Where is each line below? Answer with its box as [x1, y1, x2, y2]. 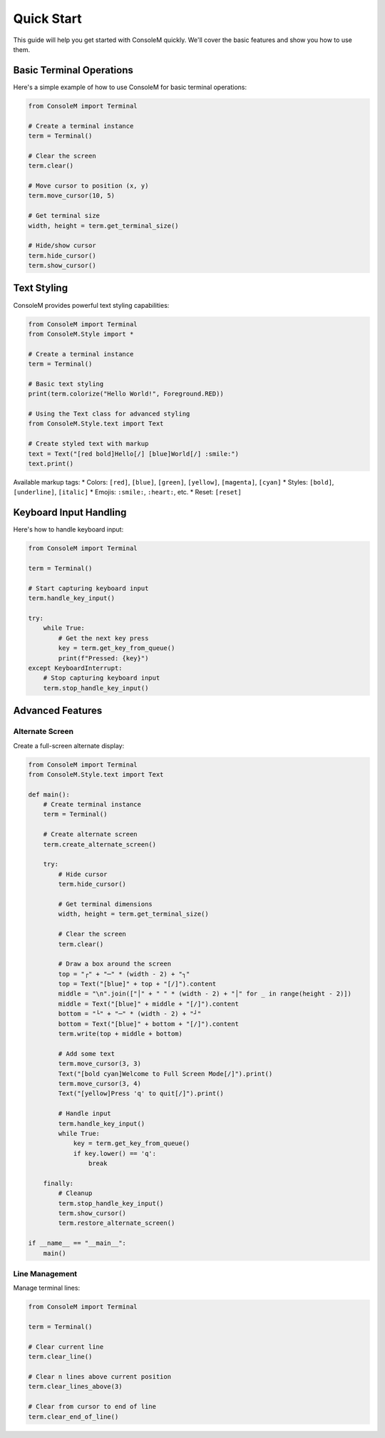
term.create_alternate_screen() [43, 840, 157, 848]
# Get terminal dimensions [58, 900, 153, 908]
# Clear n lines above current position [28, 1372, 171, 1381]
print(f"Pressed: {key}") [58, 654, 149, 662]
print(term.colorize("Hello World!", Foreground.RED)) [28, 390, 224, 398]
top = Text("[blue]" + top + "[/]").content [58, 980, 217, 988]
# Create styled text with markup [28, 440, 149, 448]
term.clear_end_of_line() [28, 1412, 119, 1421]
